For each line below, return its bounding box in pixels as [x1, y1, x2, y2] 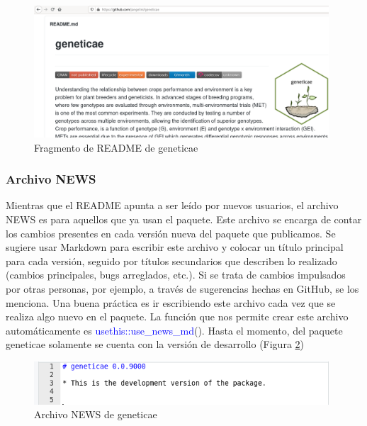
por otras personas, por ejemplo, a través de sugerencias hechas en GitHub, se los [6, 281, 359, 296]
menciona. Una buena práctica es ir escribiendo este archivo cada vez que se [6, 295, 336, 310]
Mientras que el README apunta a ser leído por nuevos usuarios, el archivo [6, 198, 339, 213]
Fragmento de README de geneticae [34, 140, 198, 155]
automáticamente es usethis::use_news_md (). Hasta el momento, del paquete [6, 323, 343, 337]
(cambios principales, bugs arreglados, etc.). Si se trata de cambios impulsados [6, 267, 346, 282]
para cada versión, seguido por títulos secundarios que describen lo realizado [6, 253, 337, 268]
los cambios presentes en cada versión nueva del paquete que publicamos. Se [6, 225, 336, 240]
